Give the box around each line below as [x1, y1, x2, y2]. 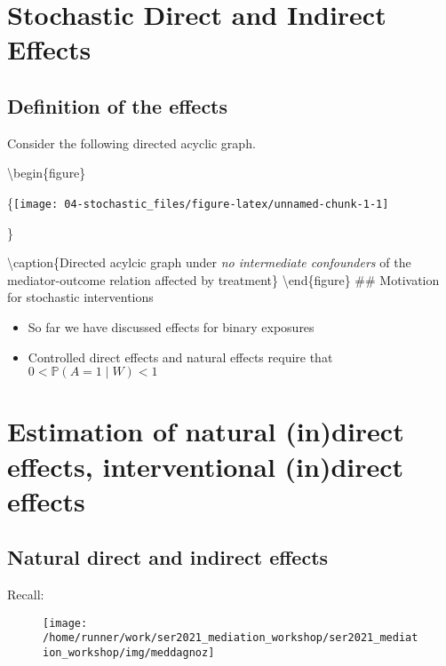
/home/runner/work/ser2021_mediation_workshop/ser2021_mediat [43, 631, 418, 645]
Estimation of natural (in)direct [7, 413, 404, 449]
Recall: [7, 585, 44, 604]
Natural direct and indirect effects [7, 543, 329, 571]
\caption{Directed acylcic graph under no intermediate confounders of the [7, 253, 411, 272]
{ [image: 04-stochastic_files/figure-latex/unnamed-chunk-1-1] [7, 193, 389, 211]
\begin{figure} [7, 163, 86, 182]
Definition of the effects [7, 91, 228, 119]
